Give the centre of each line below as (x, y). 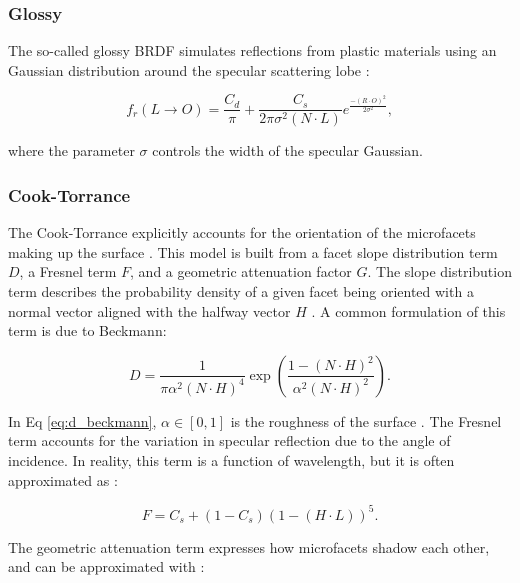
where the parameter (71, 150)
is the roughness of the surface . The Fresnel (366, 420)
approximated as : (63, 479)
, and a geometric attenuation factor (241, 271)
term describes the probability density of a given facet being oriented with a (241, 291)
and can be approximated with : (106, 566)
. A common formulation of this (408, 310)
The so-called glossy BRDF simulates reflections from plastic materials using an (252, 50)
